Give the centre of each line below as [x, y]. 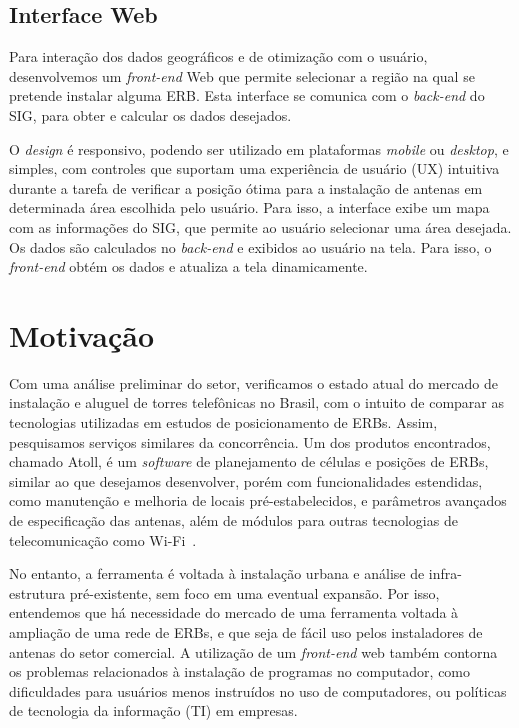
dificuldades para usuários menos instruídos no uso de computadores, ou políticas [258, 690]
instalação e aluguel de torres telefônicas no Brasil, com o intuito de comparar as [257, 402]
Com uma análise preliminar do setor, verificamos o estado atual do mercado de [253, 382]
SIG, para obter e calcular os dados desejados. [150, 114]
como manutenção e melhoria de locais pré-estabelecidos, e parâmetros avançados [258, 500]
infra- [445, 573]
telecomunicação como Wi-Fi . [103, 539]
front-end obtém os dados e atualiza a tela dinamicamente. [188, 266]
